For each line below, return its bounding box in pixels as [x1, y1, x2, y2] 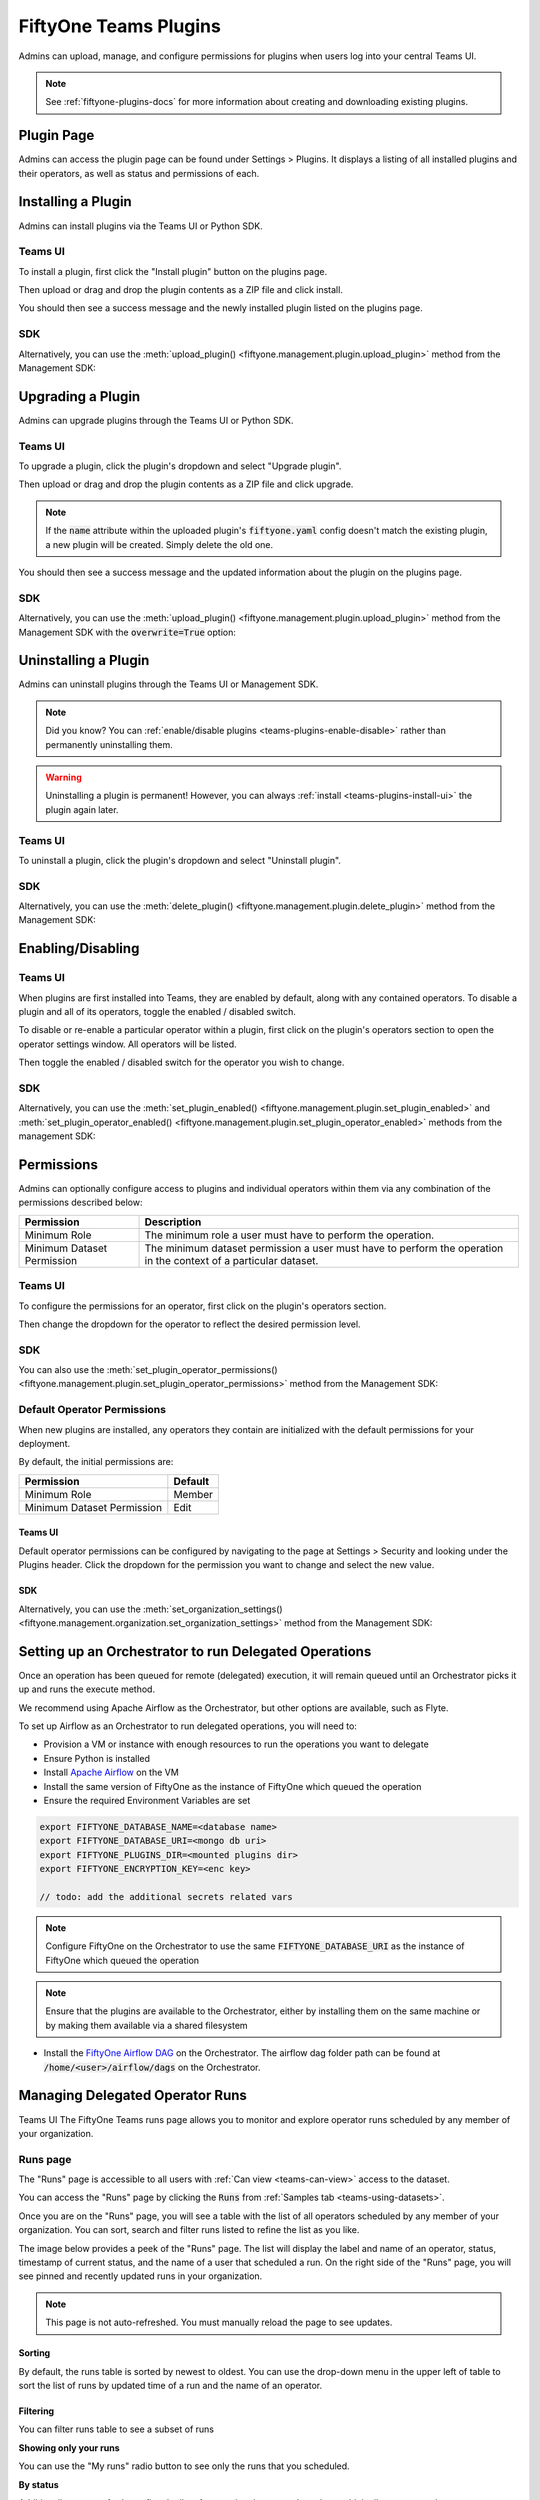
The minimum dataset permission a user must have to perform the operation [144, 1241, 504, 1255]
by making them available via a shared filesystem [45, 2019, 249, 2031]
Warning [45, 771, 82, 783]
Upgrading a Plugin [18, 388, 141, 405]
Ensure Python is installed [43, 1752, 150, 1764]
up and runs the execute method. [18, 1683, 155, 1695]
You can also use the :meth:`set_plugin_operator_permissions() [18, 1364, 279, 1376]
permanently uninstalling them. [45, 738, 174, 750]
